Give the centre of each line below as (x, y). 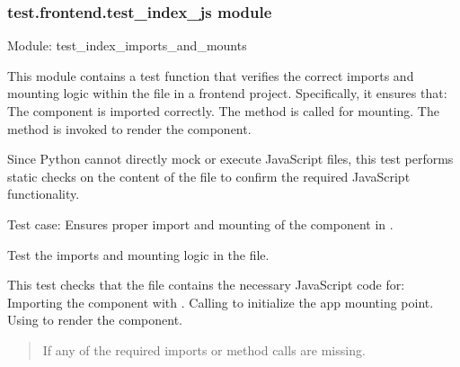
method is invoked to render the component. (129, 128)
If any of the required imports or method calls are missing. (204, 349)
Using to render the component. (95, 320)
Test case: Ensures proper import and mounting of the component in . (200, 224)
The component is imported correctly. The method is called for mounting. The (223, 111)
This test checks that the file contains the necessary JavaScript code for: (206, 285)
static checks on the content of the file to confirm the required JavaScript (209, 176)
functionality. (44, 194)
